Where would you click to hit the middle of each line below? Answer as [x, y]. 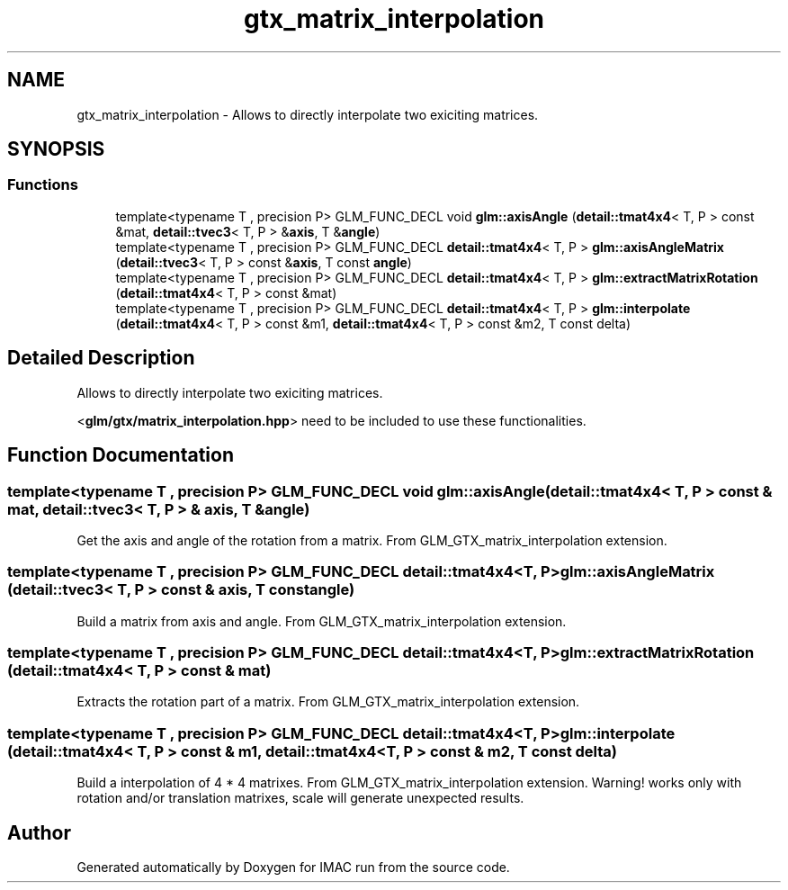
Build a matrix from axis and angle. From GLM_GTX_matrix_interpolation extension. [322, 621]
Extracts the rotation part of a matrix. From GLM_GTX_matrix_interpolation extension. [328, 702]
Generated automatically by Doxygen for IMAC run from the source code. [293, 867]
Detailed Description [101, 358]
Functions [43, 185]
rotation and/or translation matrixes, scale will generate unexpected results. [300, 798]
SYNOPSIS [56, 149]
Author [39, 832]
